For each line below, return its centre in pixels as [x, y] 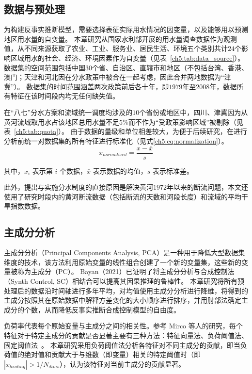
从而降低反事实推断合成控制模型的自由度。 [112, 309]
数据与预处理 [34, 9]
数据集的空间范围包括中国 [45, 67]
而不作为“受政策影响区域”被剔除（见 [186, 122]
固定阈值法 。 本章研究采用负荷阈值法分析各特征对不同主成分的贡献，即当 [122, 345]
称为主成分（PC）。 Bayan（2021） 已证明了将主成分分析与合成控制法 [126, 271]
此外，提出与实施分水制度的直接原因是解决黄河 [79, 187]
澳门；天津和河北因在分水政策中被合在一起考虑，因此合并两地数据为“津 [118, 77]
